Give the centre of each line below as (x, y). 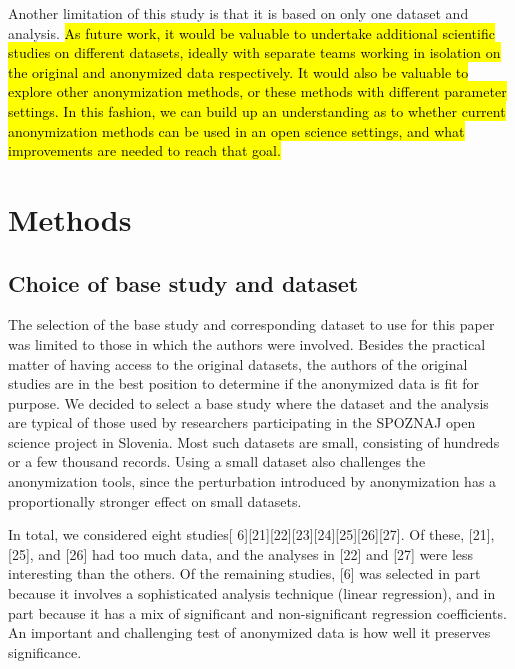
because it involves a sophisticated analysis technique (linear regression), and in (252, 593)
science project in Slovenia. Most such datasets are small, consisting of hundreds (254, 441)
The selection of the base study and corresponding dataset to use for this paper (251, 324)
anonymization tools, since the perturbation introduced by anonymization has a (252, 481)
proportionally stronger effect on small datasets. (155, 500)
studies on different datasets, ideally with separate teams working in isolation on (254, 52)
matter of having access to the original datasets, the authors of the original (238, 363)
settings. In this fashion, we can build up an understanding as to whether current (257, 110)
